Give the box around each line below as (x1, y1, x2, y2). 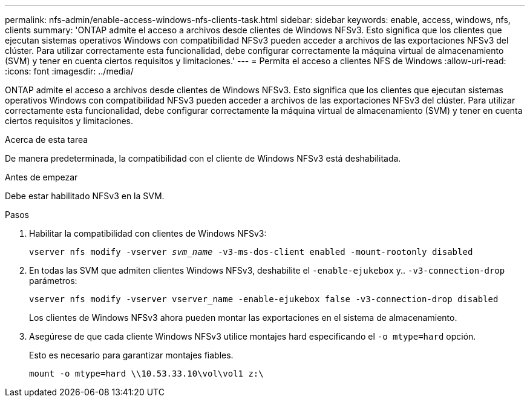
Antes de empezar (5, 172, 78, 182)
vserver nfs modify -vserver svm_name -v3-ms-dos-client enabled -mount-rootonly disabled (29, 247, 473, 257)
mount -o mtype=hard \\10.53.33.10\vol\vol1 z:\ (29, 369, 264, 378)
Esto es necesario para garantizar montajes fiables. (29, 350, 234, 360)
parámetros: (29, 275, 77, 286)
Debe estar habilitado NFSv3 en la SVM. (5, 191, 165, 201)
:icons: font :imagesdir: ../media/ (5, 66, 134, 76)
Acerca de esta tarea (5, 134, 88, 145)
